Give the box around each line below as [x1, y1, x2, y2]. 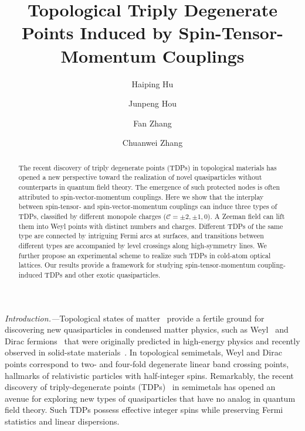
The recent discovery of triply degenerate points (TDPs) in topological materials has [18, 162, 277, 172]
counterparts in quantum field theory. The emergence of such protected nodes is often [18, 182, 280, 191]
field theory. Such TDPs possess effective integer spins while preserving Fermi [5, 403, 283, 416]
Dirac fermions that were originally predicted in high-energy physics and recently [5, 334, 300, 347]
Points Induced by [22, 20, 172, 45]
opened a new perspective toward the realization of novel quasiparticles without [18, 172, 262, 182]
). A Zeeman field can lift [207, 211, 285, 221]
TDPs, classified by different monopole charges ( [18, 211, 167, 221]
